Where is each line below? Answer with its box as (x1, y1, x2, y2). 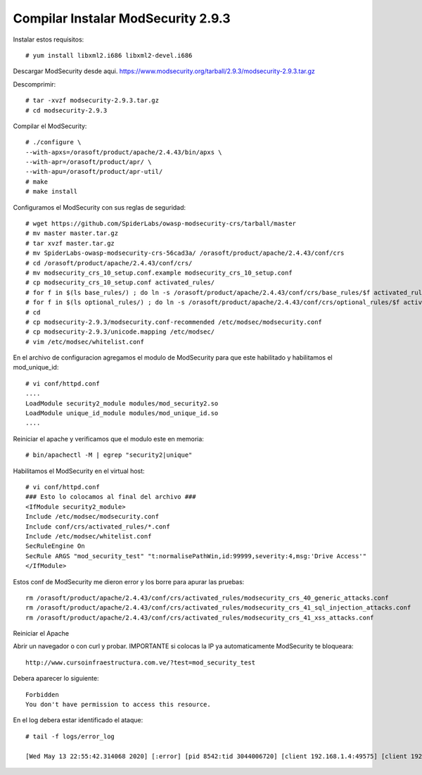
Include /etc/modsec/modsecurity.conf (25, 512, 160, 521)
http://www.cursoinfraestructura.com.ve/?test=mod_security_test (25, 658, 256, 667)
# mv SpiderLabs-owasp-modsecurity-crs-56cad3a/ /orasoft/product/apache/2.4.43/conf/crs (25, 249, 345, 257)
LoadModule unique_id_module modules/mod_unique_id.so (25, 409, 219, 417)
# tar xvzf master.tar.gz (25, 239, 115, 247)
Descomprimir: (13, 80, 56, 88)
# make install (25, 187, 78, 196)
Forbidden (25, 691, 59, 698)
